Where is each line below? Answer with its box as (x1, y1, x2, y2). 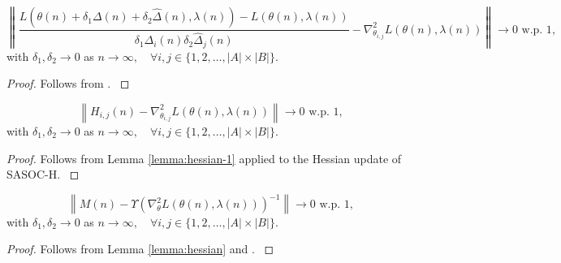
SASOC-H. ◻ (6, 166, 80, 183)
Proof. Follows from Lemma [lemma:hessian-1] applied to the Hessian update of (6, 149, 402, 166)
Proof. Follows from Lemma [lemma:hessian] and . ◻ (6, 240, 274, 257)
